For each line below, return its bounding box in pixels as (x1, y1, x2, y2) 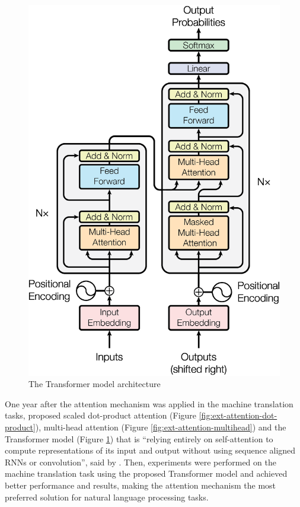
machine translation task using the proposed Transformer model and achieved (5, 467, 288, 480)
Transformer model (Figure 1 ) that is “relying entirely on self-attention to (5, 432, 273, 445)
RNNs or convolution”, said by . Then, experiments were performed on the (5, 455, 276, 468)
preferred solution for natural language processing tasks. (5, 490, 209, 503)
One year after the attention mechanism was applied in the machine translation (5, 397, 293, 410)
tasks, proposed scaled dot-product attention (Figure (5, 409, 197, 422)
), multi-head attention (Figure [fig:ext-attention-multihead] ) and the (35, 421, 286, 433)
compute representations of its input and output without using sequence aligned (5, 444, 296, 457)
